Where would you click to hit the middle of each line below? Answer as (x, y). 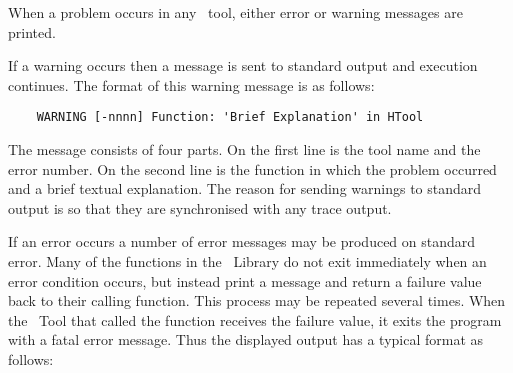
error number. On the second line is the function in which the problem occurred (252, 168)
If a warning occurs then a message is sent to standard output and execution (243, 65)
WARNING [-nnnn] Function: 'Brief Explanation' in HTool (230, 117)
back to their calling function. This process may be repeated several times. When (257, 300)
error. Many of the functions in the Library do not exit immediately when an (247, 261)
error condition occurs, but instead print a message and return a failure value (245, 280)
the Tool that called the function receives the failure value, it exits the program (255, 319)
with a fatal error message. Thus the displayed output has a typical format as (246, 339)
